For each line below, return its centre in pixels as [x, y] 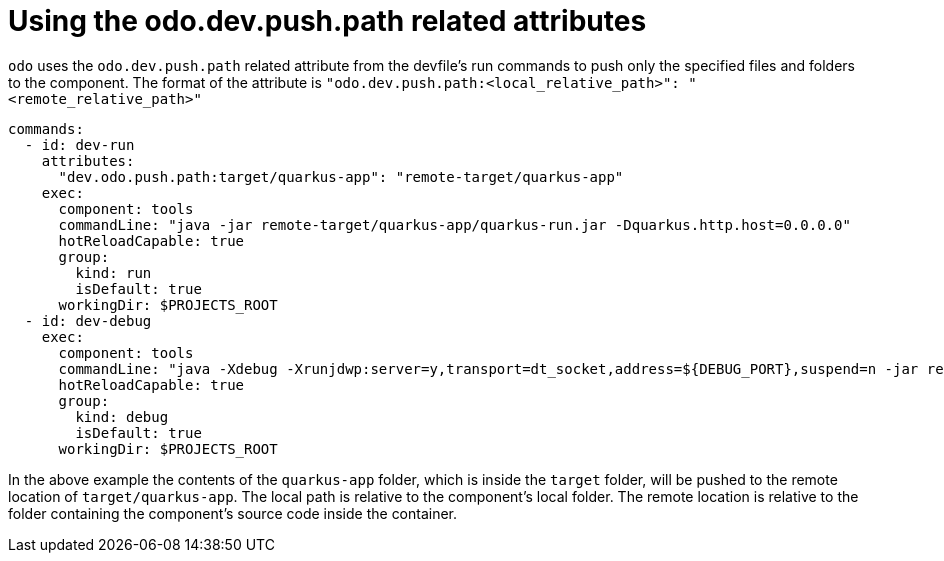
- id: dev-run [79, 144]
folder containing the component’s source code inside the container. [233, 513]
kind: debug [122, 416]
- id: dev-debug [88, 320]
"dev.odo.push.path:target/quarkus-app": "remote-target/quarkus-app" [341, 176]
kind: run [113, 272]
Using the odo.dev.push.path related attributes [327, 21]
